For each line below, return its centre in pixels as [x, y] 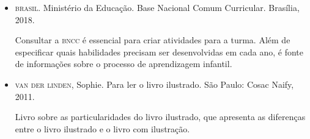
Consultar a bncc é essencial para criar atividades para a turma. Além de [153, 40]
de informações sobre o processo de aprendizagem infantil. [124, 64]
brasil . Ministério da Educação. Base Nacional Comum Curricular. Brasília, [157, 7]
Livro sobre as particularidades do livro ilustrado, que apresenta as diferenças [160, 117]
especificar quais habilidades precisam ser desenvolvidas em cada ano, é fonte [159, 52]
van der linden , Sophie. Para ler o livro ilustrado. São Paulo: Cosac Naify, [154, 84]
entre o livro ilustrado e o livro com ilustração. [102, 128]
